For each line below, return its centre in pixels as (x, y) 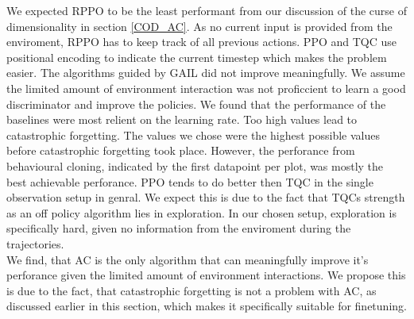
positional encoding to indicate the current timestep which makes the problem (197, 57)
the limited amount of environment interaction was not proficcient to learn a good (206, 88)
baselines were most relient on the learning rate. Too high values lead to (182, 119)
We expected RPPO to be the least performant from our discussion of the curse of (207, 10)
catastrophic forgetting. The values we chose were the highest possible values (193, 135)
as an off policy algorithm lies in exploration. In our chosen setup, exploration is (201, 212)
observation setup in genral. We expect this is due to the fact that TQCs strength (206, 197)
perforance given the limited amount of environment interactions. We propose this (206, 275)
